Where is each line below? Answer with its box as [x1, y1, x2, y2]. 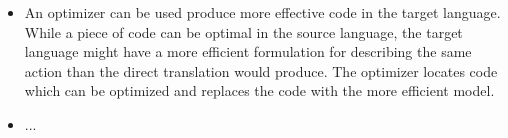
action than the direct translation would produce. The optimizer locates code [24, 60, 498, 81]
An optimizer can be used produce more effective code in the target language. [24, 2, 501, 22]
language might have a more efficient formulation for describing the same [24, 41, 472, 62]
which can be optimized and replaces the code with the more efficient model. [24, 80, 495, 101]
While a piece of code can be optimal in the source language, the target [24, 21, 463, 42]
